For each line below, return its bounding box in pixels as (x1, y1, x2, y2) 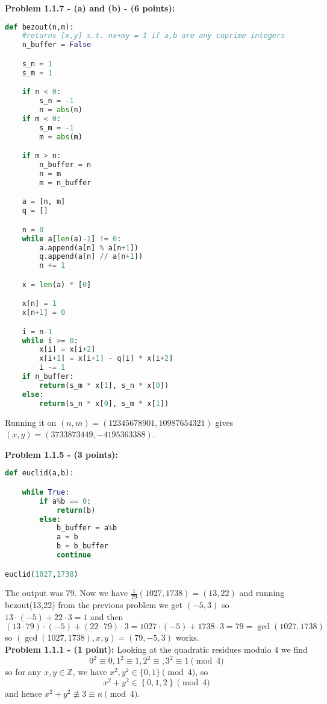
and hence (5, 687, 42, 699)
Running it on (5, 416, 57, 428)
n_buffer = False (22, 40, 92, 49)
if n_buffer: (22, 372, 74, 381)
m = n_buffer (39, 178, 92, 187)
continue (56, 551, 92, 560)
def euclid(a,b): (5, 469, 74, 478)
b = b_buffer (56, 542, 108, 551)
